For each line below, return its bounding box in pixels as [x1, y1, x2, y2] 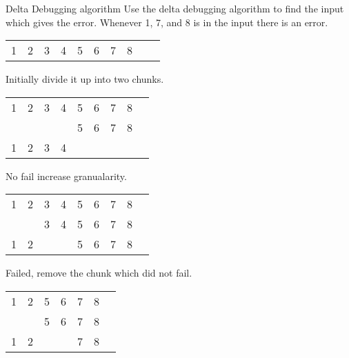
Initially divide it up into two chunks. [6, 72, 164, 86]
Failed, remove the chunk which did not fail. [6, 266, 192, 280]
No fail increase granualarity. [6, 168, 127, 183]
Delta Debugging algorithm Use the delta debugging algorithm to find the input [6, 1, 344, 15]
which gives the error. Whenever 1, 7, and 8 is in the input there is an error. [6, 14, 328, 29]
